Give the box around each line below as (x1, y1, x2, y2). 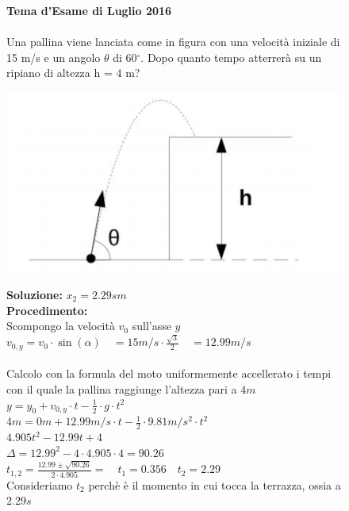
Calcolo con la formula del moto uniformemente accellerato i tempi (6, 365, 332, 382)
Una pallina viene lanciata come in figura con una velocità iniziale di (6, 33, 340, 50)
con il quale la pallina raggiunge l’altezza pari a (6, 381, 237, 398)
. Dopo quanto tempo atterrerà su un (140, 48, 322, 65)
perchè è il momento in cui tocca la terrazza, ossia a (88, 476, 341, 493)
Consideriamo (6, 476, 73, 493)
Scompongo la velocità (6, 317, 115, 334)
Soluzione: (6, 286, 63, 302)
